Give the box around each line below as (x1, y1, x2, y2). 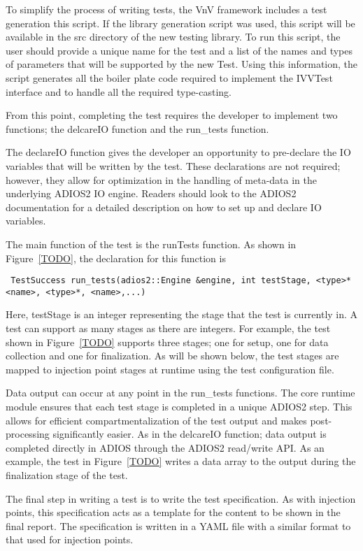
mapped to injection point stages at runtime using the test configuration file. (6, 362, 334, 376)
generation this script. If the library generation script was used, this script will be (6, 15, 355, 30)
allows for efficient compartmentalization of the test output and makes (6, 413, 307, 427)
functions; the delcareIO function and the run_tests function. (6, 121, 269, 136)
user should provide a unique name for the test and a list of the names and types (6, 43, 353, 57)
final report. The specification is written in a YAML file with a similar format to (6, 518, 351, 533)
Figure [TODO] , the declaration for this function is (6, 250, 226, 265)
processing (6, 427, 50, 441)
